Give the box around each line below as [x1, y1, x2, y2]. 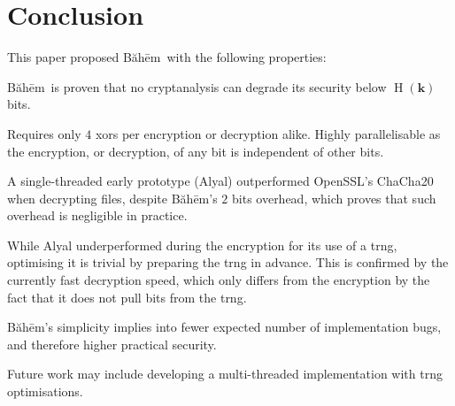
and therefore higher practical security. [7, 334, 217, 353]
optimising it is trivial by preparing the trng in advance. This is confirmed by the [7, 253, 449, 272]
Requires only [7, 124, 81, 142]
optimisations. [7, 382, 83, 401]
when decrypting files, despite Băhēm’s [7, 188, 218, 207]
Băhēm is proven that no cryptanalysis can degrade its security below [7, 77, 387, 96]
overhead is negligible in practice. [7, 206, 188, 225]
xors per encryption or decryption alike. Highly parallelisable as [95, 124, 441, 142]
